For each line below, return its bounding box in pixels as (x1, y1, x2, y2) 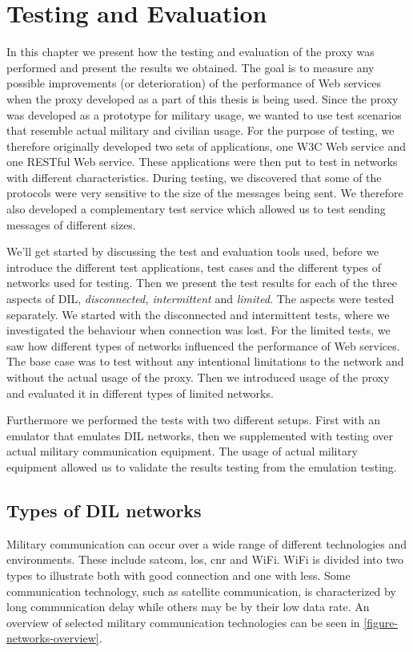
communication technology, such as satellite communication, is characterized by (6, 582, 396, 599)
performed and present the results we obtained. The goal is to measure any (6, 59, 375, 75)
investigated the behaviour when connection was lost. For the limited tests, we (6, 322, 391, 338)
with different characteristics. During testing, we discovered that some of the (6, 168, 382, 185)
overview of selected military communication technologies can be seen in (6, 614, 360, 630)
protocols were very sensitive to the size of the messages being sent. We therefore (6, 184, 403, 201)
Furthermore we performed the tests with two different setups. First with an (6, 411, 380, 428)
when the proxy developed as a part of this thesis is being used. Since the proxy (6, 90, 399, 107)
